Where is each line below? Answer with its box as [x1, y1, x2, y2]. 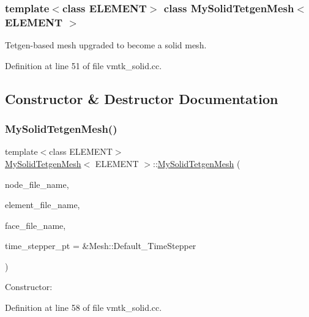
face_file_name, [5, 218, 66, 231]
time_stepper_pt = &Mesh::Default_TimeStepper [5, 239, 196, 252]
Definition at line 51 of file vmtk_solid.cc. [5, 59, 162, 72]
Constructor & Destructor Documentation [5, 89, 278, 108]
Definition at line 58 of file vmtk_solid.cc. [5, 301, 162, 314]
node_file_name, [5, 177, 69, 190]
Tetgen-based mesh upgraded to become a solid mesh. [5, 39, 207, 51]
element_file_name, [5, 198, 80, 211]
